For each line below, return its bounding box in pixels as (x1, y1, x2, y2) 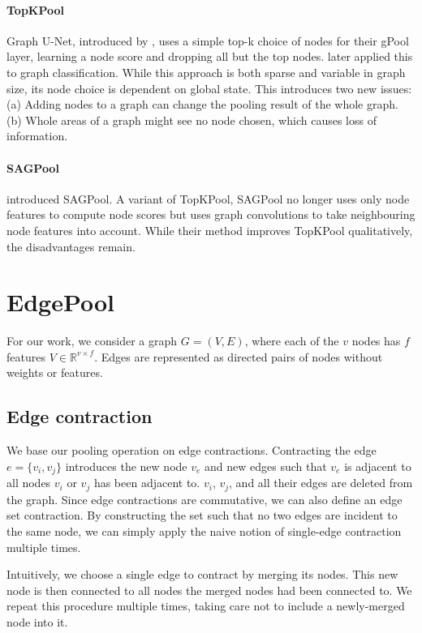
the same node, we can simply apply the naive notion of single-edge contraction (6, 522, 402, 539)
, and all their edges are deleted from (229, 474, 413, 491)
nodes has (351, 332, 401, 349)
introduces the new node (65, 457, 187, 474)
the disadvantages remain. (6, 237, 136, 254)
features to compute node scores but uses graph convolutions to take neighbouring (6, 206, 416, 223)
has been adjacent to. (93, 474, 200, 491)
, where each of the (244, 332, 339, 349)
